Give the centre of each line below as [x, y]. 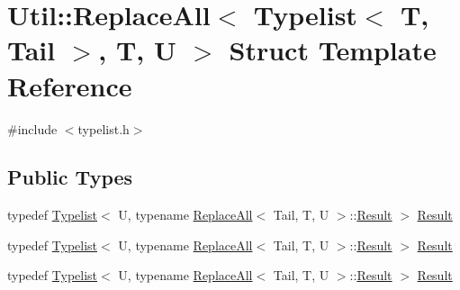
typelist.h [104, 128]
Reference [70, 85]
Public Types [70, 177]
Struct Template [333, 50]
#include [32, 128]
